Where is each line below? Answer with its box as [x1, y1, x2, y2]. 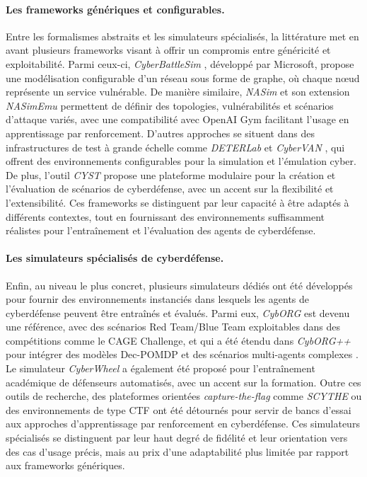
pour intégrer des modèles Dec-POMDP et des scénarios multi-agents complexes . [6, 347, 359, 362]
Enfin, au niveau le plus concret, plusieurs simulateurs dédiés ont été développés [6, 277, 353, 292]
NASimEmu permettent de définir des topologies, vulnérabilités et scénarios [6, 98, 334, 113]
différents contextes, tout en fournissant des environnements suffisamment [6, 209, 325, 224]
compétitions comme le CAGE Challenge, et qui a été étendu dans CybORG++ [6, 333, 351, 347]
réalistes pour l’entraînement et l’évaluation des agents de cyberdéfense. [6, 223, 316, 238]
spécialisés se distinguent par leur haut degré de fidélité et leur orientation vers [6, 430, 348, 445]
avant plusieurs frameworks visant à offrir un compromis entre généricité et [6, 42, 331, 57]
